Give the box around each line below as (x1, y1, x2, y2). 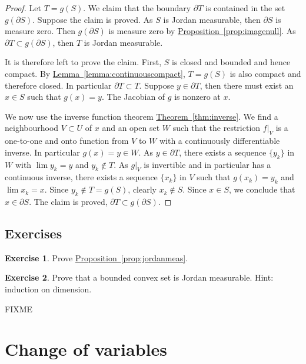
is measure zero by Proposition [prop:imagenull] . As (108, 25, 296, 37)
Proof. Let (5, 2, 41, 14)
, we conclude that (229, 183, 295, 196)
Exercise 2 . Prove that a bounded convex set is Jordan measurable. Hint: (5, 271, 274, 284)
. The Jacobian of (101, 90, 165, 103)
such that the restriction (172, 122, 261, 134)
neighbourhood (5, 122, 59, 134)
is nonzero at (174, 90, 221, 103)
